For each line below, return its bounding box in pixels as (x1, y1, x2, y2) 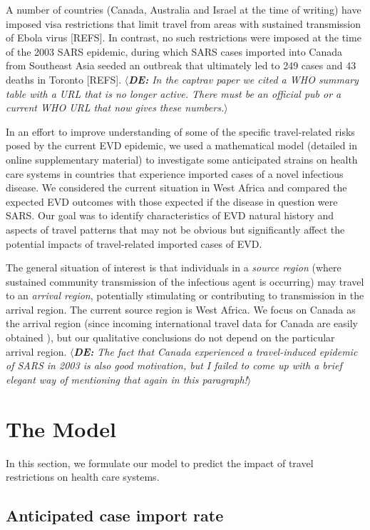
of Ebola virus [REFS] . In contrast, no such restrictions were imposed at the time (6, 30, 361, 45)
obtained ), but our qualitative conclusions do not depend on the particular (6, 330, 335, 345)
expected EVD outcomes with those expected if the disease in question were (6, 194, 338, 209)
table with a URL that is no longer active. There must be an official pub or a (6, 86, 341, 101)
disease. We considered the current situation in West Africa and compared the (6, 180, 347, 195)
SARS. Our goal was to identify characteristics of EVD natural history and (6, 208, 334, 223)
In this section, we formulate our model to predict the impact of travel (6, 455, 314, 470)
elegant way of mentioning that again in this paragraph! (6, 371, 247, 386)
